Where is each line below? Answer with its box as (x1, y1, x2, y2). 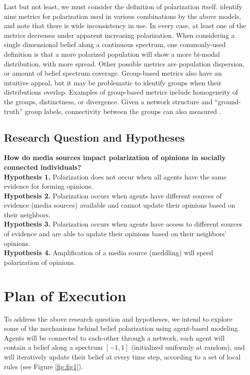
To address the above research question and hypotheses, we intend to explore (4, 313, 233, 324)
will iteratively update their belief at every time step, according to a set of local (4, 351, 241, 361)
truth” (4, 106, 23, 116)
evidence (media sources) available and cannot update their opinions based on (4, 200, 235, 210)
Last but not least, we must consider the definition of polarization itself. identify (4, 1, 243, 11)
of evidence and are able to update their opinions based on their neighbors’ (4, 228, 227, 239)
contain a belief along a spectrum (4, 342, 103, 352)
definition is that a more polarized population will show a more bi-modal (4, 49, 220, 59)
